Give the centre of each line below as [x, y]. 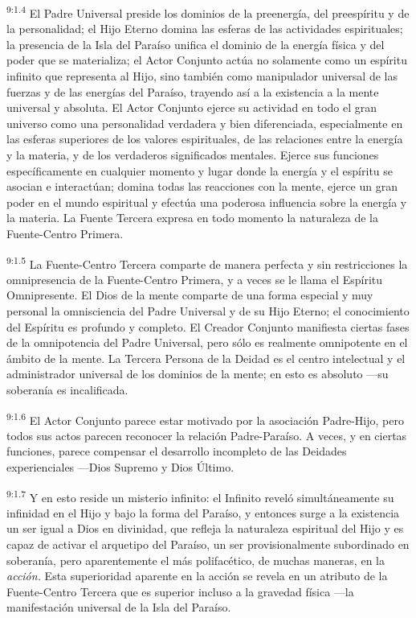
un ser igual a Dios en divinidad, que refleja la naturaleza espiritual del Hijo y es [205, 528]
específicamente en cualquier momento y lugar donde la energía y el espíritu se [200, 170]
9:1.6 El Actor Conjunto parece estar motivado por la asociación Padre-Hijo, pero [205, 418]
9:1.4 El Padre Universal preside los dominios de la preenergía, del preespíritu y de [208, 12]
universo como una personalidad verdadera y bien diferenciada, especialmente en [205, 123]
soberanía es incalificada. [67, 389]
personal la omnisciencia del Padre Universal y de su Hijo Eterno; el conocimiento [208, 311]
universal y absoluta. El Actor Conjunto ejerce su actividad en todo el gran [192, 107]
